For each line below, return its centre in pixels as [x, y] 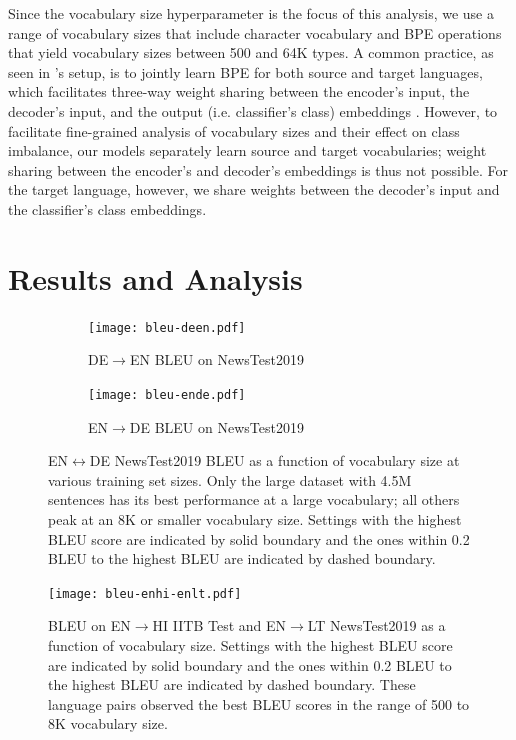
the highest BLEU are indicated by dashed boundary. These [232, 684]
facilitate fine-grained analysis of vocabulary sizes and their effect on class [234, 130]
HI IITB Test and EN [219, 625]
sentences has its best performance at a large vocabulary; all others [254, 499]
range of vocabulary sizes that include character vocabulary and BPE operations [255, 32]
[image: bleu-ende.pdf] [167, 394]
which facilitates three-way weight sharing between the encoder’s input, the [239, 91]
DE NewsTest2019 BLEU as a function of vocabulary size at [274, 460]
